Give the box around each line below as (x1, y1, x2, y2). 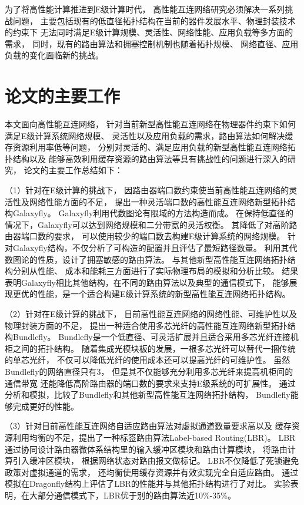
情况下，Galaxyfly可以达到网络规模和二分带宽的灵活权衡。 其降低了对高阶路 (5, 218, 298, 230)
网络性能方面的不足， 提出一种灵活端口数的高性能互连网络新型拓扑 (29, 195, 288, 207)
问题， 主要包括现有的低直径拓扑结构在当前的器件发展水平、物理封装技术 (12, 14, 296, 27)
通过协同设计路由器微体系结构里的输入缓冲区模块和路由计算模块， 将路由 (5, 443, 288, 455)
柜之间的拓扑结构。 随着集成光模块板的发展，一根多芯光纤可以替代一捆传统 (5, 342, 296, 354)
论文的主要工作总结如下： (24, 164, 123, 176)
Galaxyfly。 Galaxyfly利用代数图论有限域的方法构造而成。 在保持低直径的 (12, 207, 294, 219)
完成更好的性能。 (12, 400, 79, 412)
